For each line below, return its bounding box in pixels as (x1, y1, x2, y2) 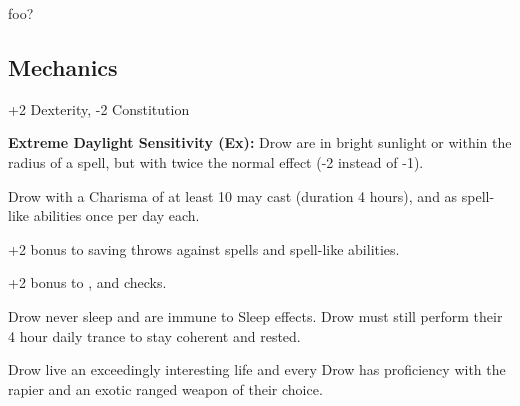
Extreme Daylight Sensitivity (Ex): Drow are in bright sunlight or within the (8, 132, 512, 153)
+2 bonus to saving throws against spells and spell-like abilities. (8, 238, 400, 259)
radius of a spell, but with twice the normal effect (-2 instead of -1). (8, 151, 424, 172)
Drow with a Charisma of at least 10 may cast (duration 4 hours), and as (8, 185, 458, 206)
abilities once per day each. (33, 205, 200, 226)
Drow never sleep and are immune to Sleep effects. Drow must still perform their (8, 305, 503, 326)
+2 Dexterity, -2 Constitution (8, 98, 190, 119)
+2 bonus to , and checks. (8, 272, 167, 293)
